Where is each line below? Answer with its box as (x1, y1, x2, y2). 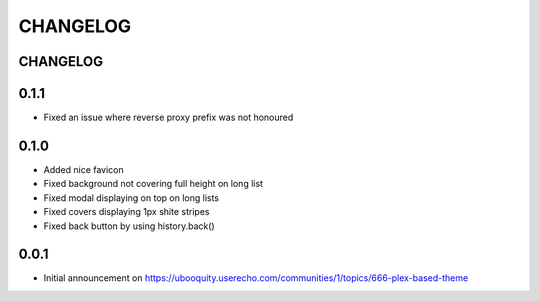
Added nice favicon (43, 163, 124, 175)
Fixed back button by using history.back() (43, 220, 215, 232)
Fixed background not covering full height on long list (43, 178, 264, 190)
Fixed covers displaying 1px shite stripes (43, 206, 210, 218)
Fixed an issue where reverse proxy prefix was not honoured (43, 111, 294, 124)
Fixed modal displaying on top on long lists (43, 191, 220, 204)
